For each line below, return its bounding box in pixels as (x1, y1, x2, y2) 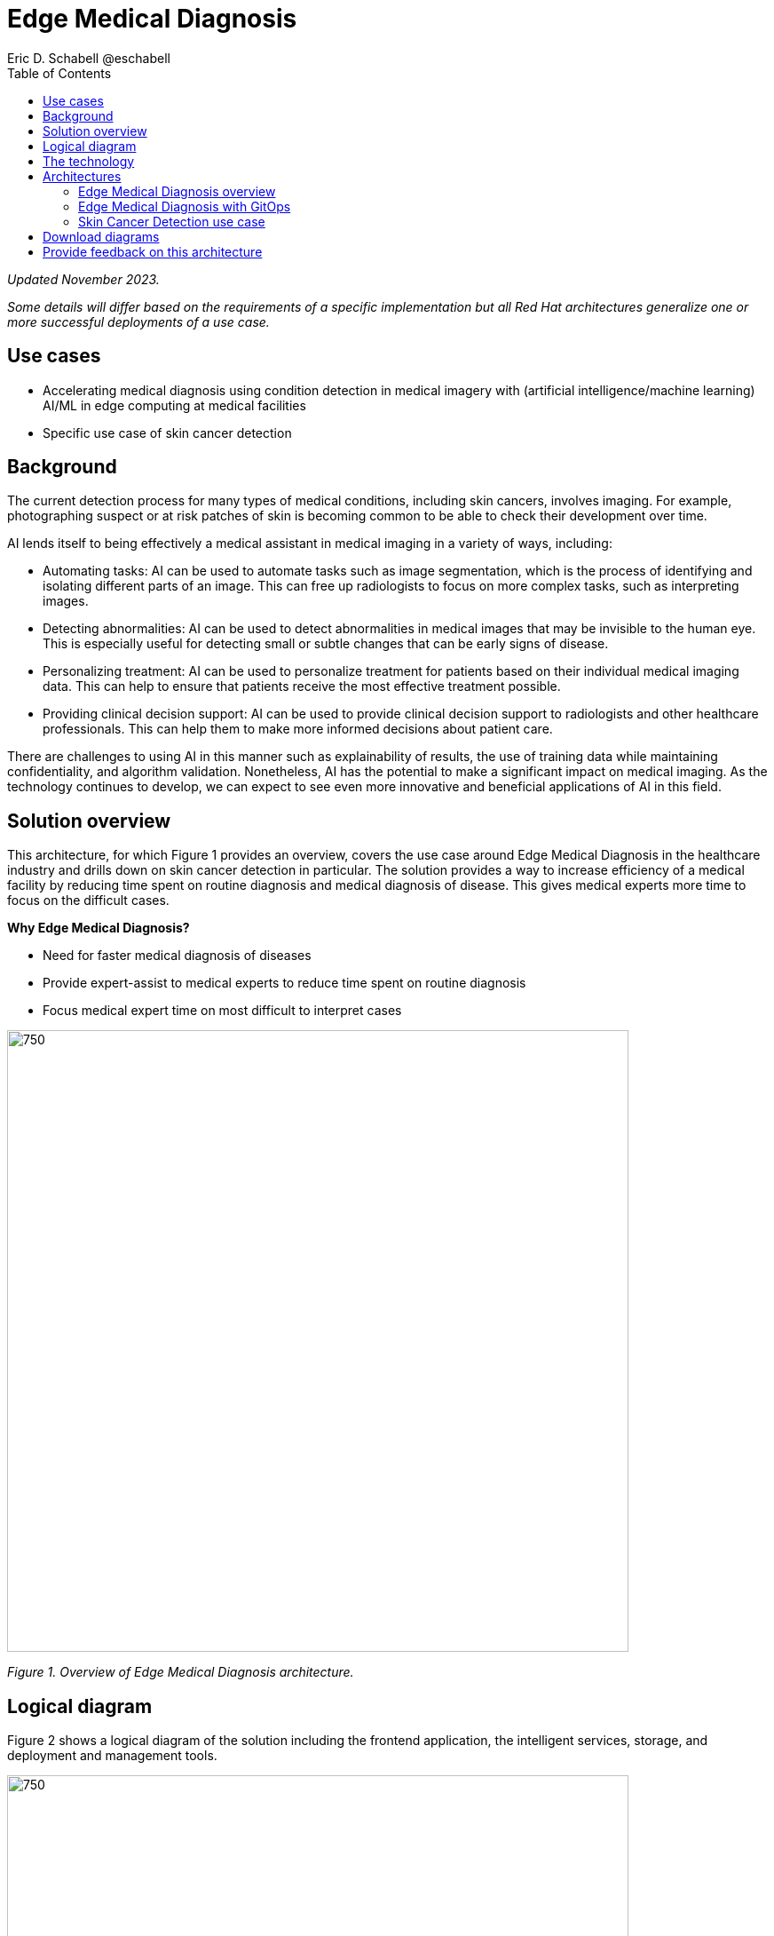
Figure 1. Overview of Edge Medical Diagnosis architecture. (7, 1664, 354, 1680)
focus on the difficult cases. (7, 893, 170, 908)
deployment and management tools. (7, 1748, 217, 1764)
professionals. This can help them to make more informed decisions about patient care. (43, 721, 553, 737)
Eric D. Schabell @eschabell (7, 50, 170, 66)
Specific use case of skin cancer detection (43, 424, 292, 440)
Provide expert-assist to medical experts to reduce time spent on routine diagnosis (43, 975, 526, 991)
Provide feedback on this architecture (43, 243, 263, 259)
